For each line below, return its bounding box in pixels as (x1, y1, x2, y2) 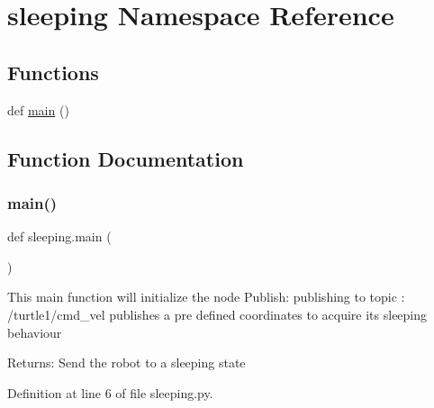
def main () (7, 100, 69, 119)
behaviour (7, 322, 62, 341)
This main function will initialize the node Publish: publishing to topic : (7, 287, 405, 306)
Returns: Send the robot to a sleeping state (7, 353, 246, 372)
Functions (7, 58, 99, 86)
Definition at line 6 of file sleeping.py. (7, 383, 213, 402)
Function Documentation (7, 144, 244, 172)
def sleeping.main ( (7, 227, 112, 246)
